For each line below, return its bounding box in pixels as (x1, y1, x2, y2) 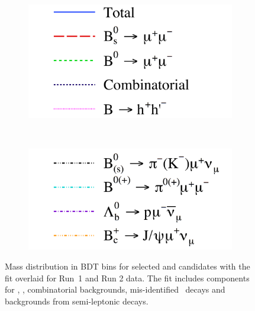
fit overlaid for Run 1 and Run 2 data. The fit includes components (5, 271, 250, 284)
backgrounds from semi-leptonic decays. (5, 294, 149, 307)
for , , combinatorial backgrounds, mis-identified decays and (5, 283, 225, 296)
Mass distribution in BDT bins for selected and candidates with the (5, 259, 250, 272)
